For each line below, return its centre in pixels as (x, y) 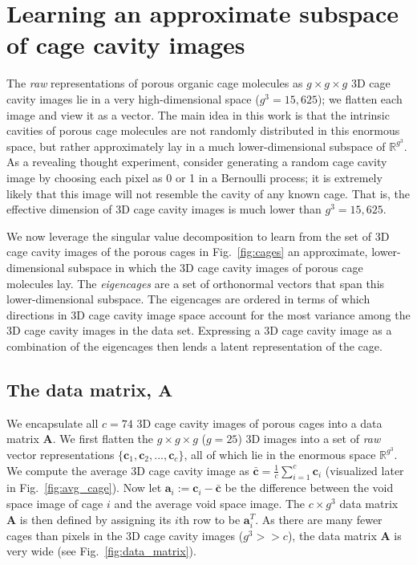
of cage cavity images (126, 45)
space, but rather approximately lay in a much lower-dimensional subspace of (196, 146)
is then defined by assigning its (95, 519)
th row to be (209, 519)
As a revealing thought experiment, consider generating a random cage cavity (197, 162)
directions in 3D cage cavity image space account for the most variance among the (208, 314)
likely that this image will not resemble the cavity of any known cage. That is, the (208, 193)
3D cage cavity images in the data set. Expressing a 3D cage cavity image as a (199, 330)
